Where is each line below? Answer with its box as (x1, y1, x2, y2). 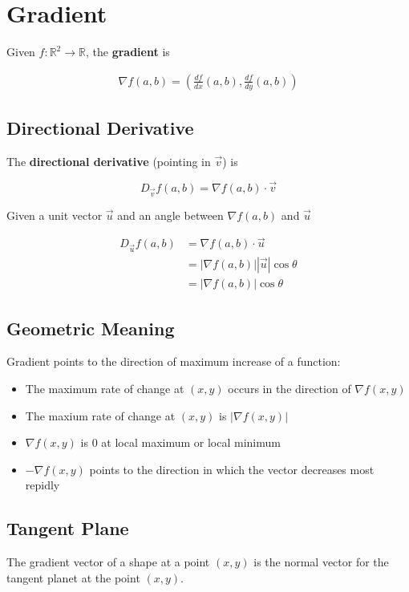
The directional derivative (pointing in (6, 152, 211, 169)
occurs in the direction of (228, 379, 351, 396)
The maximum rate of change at (25, 379, 184, 396)
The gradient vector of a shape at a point (6, 553, 210, 570)
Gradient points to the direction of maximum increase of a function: (6, 353, 341, 370)
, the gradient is (85, 43, 170, 60)
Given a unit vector (6, 206, 103, 223)
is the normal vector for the (253, 553, 389, 570)
